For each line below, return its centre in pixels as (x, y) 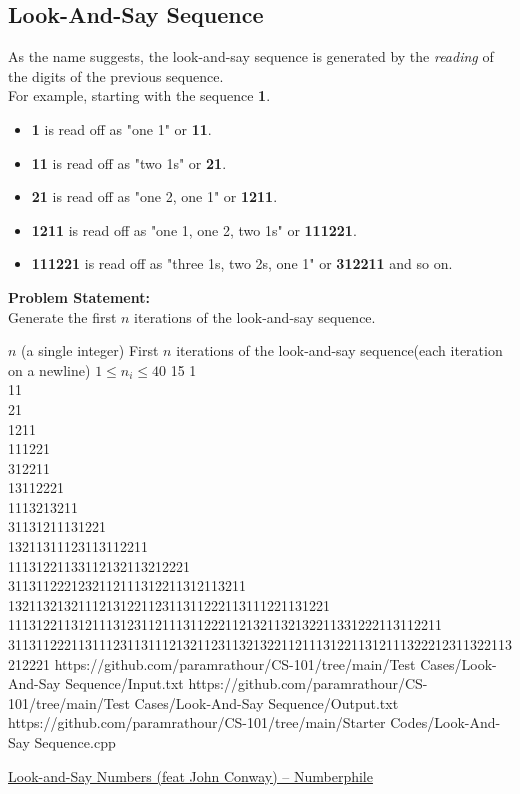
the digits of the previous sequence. (116, 75)
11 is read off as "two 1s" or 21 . (129, 162)
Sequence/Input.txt (124, 683)
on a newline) (49, 369)
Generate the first (62, 316)
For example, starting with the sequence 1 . (139, 95)
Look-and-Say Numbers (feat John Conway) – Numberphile (190, 775)
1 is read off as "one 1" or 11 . (121, 128)
